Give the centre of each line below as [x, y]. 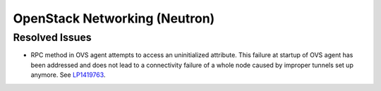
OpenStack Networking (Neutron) [114, 18]
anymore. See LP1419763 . [68, 75]
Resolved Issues [52, 37]
